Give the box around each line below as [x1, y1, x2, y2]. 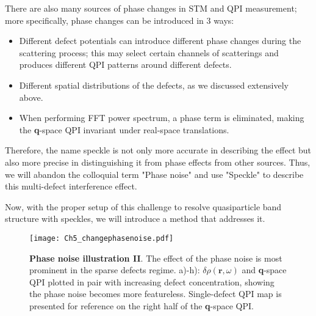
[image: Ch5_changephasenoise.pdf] [29, 233, 174, 243]
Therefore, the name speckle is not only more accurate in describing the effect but [5, 144, 312, 156]
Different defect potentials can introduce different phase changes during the [19, 34, 301, 47]
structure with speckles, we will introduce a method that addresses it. [5, 212, 265, 225]
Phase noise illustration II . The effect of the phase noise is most [29, 251, 282, 264]
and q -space [242, 263, 287, 276]
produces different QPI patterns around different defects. [19, 58, 232, 71]
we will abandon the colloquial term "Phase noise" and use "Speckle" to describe [5, 167, 304, 180]
